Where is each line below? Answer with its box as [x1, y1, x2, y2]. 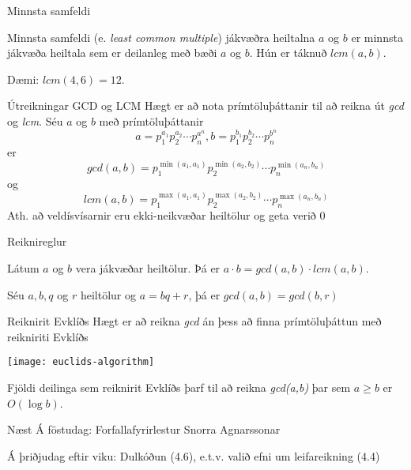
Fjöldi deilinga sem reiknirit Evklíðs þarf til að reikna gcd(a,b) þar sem [7, 378, 351, 395]
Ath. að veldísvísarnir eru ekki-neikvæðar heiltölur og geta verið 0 [7, 206, 326, 223]
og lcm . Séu [7, 112, 63, 129]
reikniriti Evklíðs [7, 328, 89, 344]
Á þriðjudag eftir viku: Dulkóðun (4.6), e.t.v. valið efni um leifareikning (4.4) [7, 447, 380, 464]
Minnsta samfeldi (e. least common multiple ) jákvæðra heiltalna [7, 28, 315, 45]
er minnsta [351, 28, 403, 45]
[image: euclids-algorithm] [7, 356, 155, 368]
